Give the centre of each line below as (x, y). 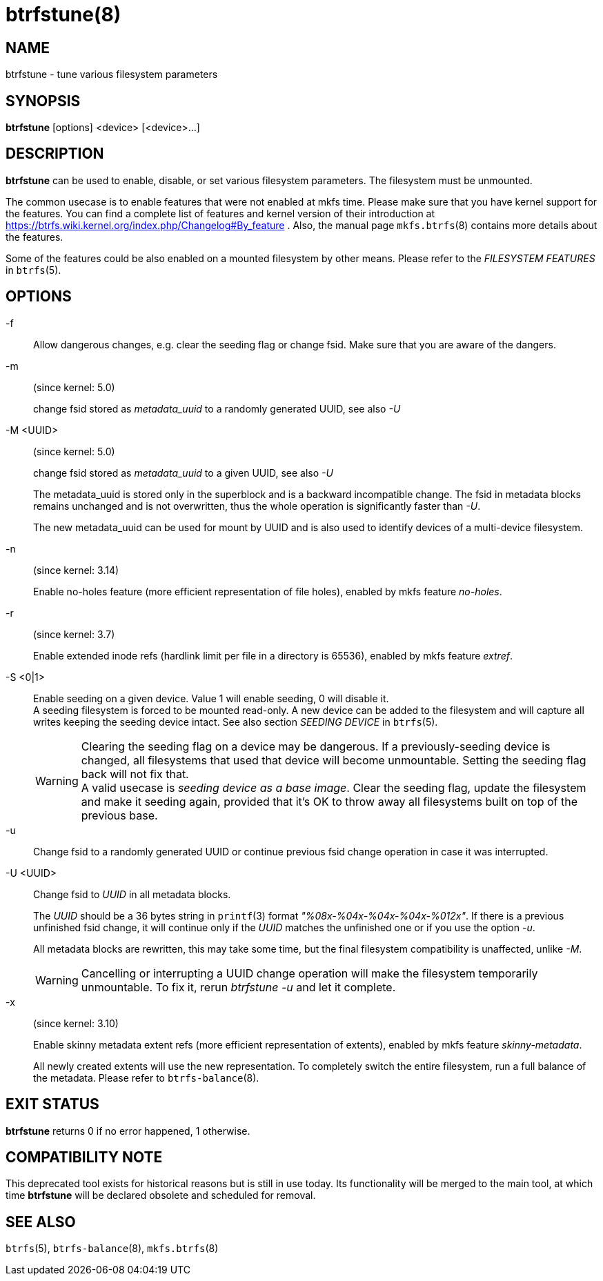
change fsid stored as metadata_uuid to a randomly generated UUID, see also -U (217, 408)
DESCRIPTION (55, 154)
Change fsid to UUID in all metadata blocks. (132, 894)
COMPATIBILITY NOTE (84, 1157)
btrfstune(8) (63, 14)
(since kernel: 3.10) (76, 1023)
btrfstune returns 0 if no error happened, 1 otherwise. (128, 1131)
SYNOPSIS (43, 101)
